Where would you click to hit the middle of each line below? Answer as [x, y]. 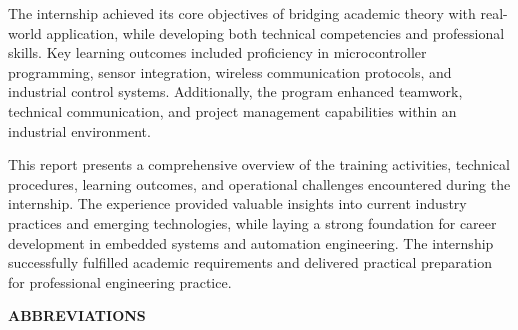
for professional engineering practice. [120, 281]
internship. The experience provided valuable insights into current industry [237, 203]
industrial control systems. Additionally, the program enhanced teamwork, [235, 91]
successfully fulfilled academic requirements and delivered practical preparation [250, 262]
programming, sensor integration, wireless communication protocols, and [230, 71]
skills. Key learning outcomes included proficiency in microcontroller [217, 52]
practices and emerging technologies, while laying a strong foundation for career [252, 222]
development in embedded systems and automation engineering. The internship [251, 242]
